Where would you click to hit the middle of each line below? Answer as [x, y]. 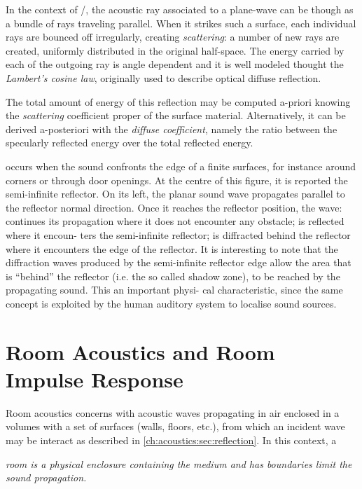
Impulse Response [95, 379]
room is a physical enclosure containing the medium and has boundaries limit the [179, 463]
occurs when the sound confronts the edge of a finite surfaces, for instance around [181, 166]
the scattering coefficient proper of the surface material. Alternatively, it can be [176, 115]
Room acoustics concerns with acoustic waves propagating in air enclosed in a [173, 412]
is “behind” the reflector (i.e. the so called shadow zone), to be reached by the [173, 276]
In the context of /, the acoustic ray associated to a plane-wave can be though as [180, 9]
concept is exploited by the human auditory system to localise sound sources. [171, 303]
